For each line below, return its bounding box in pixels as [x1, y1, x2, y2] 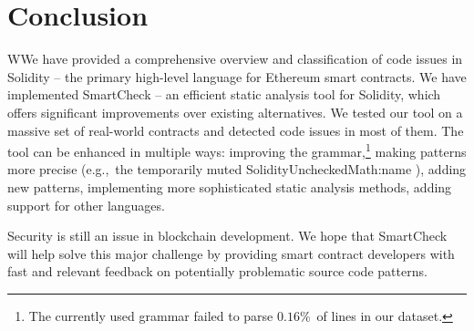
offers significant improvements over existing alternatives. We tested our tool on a [7, 102, 463, 121]
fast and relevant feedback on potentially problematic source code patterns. [7, 262, 428, 281]
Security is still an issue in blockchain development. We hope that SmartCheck [7, 226, 448, 245]
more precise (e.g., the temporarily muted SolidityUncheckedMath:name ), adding [7, 160, 467, 179]
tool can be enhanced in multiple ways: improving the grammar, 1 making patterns [7, 140, 467, 160]
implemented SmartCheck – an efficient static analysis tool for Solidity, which [7, 85, 441, 104]
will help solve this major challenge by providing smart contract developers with [7, 243, 455, 263]
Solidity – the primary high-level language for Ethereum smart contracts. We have [7, 67, 467, 86]
